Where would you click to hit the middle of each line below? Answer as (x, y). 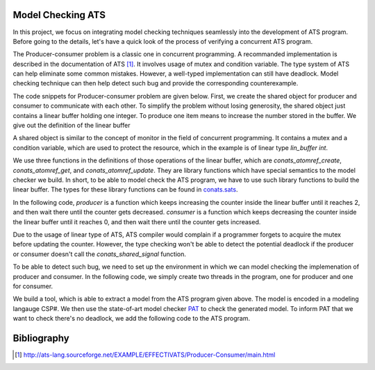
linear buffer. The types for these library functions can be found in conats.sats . (125, 190)
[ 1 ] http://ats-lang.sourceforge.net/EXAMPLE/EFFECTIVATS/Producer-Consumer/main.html (145, 355)
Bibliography (41, 338)
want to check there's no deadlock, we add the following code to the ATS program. (132, 319)
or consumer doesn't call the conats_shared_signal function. (100, 254)
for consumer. (33, 286)
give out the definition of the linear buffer (72, 126)
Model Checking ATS (59, 15)
